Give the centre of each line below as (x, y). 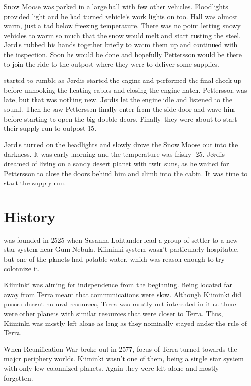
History (30, 216)
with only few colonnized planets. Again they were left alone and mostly (112, 368)
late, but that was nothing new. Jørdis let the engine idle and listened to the (118, 99)
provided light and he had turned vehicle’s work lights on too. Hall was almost (121, 16)
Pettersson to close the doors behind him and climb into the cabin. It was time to (126, 173)
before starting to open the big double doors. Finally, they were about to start (121, 118)
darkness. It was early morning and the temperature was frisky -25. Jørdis (114, 154)
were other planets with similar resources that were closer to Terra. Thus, (114, 313)
